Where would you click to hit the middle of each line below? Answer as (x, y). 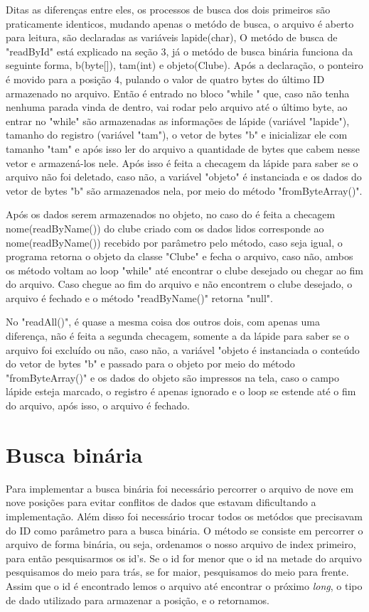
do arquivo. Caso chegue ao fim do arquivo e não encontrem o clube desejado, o (179, 284)
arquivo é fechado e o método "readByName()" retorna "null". (139, 297)
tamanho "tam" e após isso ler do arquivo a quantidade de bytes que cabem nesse (183, 148)
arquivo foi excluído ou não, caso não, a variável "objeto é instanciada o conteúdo (183, 349)
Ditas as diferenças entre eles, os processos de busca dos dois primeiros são (168, 9)
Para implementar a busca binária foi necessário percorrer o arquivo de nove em (180, 488)
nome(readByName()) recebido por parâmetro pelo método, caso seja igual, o (174, 242)
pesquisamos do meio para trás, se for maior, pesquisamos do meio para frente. (177, 572)
